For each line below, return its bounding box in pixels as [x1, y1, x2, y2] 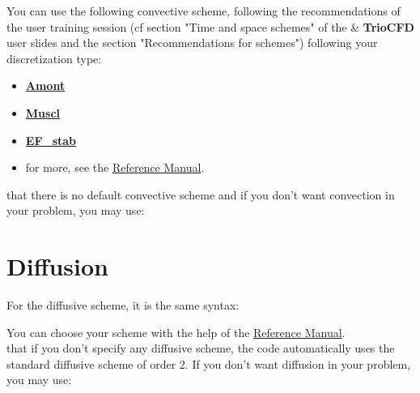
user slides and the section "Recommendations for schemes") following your [6, 34, 378, 51]
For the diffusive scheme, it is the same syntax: [6, 297, 240, 314]
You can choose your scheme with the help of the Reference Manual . [6, 323, 346, 340]
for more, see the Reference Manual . [25, 159, 205, 176]
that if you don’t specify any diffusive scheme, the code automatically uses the [6, 340, 395, 357]
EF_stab [25, 131, 77, 148]
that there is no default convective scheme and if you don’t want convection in [6, 186, 395, 203]
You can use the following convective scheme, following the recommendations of [6, 2, 401, 19]
